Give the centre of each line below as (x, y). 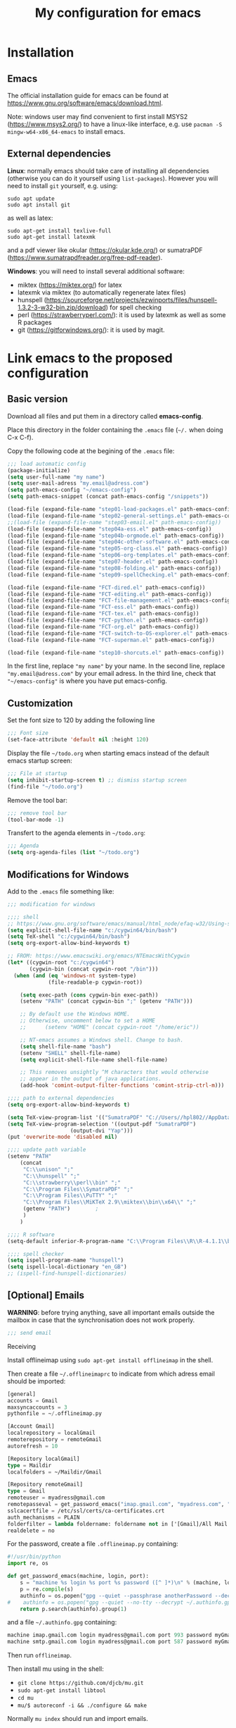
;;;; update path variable (47, 1150)
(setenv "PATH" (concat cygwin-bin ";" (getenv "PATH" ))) (106, 1001)
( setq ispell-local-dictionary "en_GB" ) (67, 1267)
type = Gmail (26, 1491)
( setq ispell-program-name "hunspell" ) (66, 1260)
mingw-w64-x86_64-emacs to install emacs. (66, 131)
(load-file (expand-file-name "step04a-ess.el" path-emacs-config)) (110, 529)
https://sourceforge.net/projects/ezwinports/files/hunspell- (132, 300)
